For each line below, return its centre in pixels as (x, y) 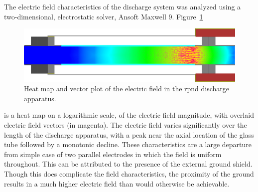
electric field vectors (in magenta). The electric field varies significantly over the (126, 124)
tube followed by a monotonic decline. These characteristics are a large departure (128, 144)
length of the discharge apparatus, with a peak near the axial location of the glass (129, 134)
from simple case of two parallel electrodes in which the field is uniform (113, 154)
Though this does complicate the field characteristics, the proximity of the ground (129, 173)
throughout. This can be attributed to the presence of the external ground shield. (128, 164)
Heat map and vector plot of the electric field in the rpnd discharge (127, 89)
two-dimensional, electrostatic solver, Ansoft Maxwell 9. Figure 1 (104, 16)
